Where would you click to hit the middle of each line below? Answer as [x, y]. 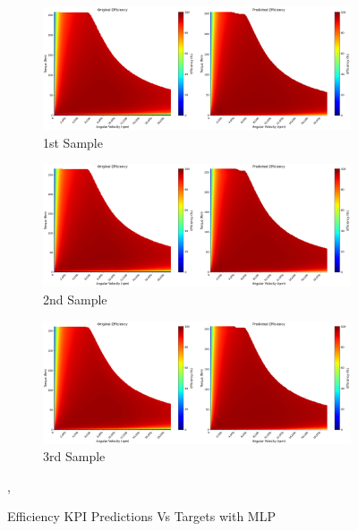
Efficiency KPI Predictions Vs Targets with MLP [141, 516]
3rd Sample [74, 456]
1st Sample [73, 142]
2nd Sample [75, 299]
